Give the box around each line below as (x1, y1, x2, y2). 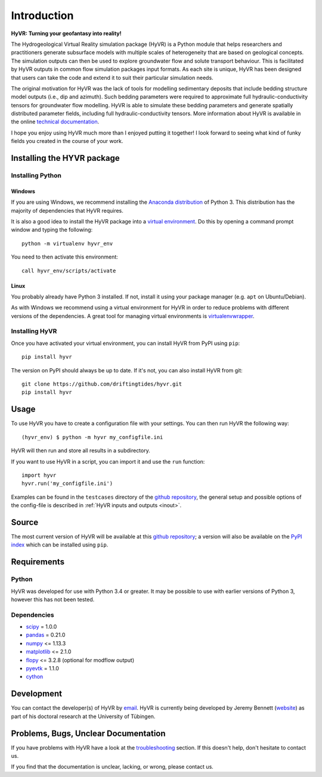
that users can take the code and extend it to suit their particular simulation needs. (11, 74, 214, 81)
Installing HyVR (11, 327, 57, 335)
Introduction (11, 9, 74, 22)
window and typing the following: (11, 226, 93, 234)
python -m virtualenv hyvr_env (21, 240, 113, 247)
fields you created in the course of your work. (11, 138, 123, 145)
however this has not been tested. (11, 596, 95, 603)
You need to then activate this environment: (11, 253, 119, 260)
